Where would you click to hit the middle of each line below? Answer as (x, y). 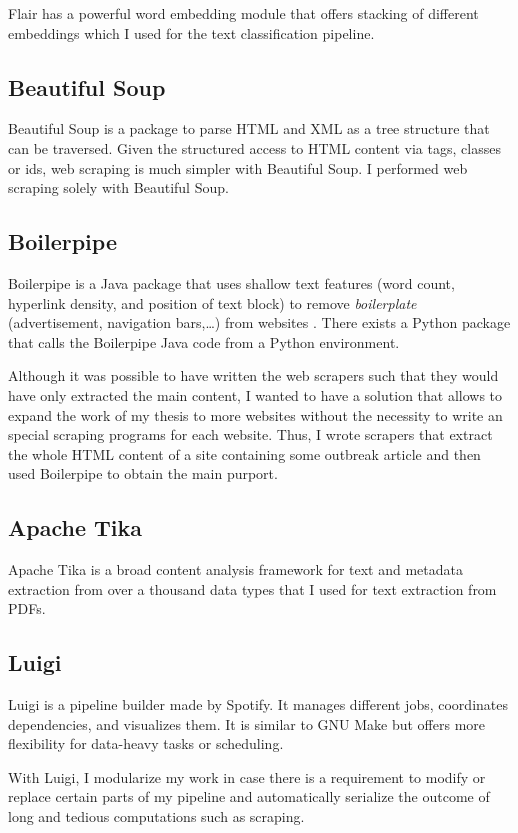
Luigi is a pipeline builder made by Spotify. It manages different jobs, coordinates (258, 704)
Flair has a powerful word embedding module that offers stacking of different (243, 13)
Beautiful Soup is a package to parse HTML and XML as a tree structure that (249, 128)
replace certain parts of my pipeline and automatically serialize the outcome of (249, 796)
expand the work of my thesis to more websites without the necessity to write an (255, 414)
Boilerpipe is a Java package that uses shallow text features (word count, (231, 282)
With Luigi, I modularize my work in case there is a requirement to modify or (247, 776)
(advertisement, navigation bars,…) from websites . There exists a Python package (259, 322)
